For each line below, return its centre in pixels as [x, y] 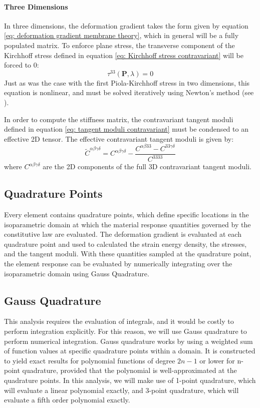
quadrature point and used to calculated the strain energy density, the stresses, [125, 244]
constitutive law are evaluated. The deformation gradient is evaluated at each [123, 234]
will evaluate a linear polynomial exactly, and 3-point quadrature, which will [121, 390]
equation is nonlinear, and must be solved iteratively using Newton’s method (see [129, 92]
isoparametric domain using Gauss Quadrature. [77, 273]
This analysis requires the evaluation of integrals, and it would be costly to [119, 321]
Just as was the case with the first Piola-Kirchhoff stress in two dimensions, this [127, 82]
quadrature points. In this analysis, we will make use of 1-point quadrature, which [130, 380]
